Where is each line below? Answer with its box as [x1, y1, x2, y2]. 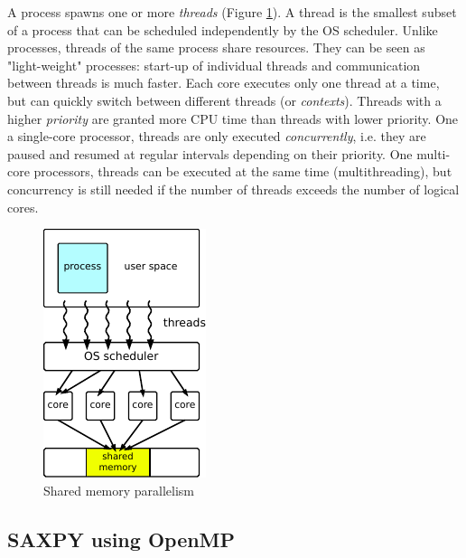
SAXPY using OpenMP [7, 525, 236, 553]
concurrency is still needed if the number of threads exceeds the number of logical [7, 179, 460, 198]
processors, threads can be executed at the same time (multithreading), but [33, 162, 452, 181]
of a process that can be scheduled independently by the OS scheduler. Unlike [7, 20, 438, 39]
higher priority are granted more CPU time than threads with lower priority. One [7, 109, 459, 128]
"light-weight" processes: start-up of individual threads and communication [7, 55, 421, 74]
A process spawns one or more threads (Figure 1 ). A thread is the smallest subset [7, 3, 457, 21]
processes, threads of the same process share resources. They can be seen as [7, 38, 425, 57]
